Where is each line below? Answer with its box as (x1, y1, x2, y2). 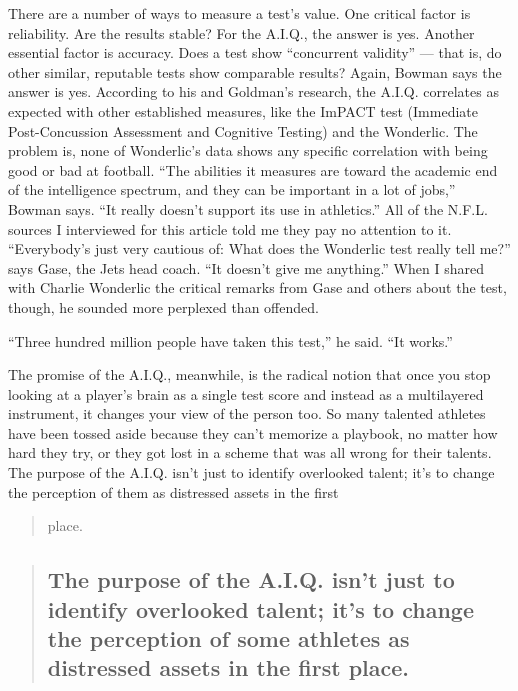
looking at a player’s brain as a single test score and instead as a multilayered (8, 383, 484, 404)
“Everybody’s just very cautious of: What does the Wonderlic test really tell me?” (8, 238, 511, 259)
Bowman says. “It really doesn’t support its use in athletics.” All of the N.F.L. (8, 198, 488, 219)
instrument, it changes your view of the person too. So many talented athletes (8, 403, 486, 424)
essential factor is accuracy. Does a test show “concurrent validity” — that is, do (8, 42, 502, 63)
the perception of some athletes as (47, 623, 410, 654)
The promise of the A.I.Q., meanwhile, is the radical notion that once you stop (8, 364, 491, 385)
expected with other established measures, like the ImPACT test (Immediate (8, 100, 478, 121)
